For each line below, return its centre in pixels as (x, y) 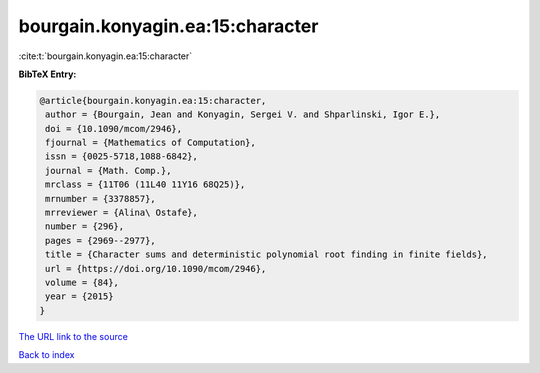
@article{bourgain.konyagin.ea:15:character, (153, 100)
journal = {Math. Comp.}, (108, 170)
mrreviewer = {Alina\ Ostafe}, (122, 213)
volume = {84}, (82, 282)
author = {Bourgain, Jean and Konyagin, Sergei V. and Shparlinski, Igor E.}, (243, 114)
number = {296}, (85, 226)
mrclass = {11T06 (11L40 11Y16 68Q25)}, (145, 184)
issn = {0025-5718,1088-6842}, (122, 156)
